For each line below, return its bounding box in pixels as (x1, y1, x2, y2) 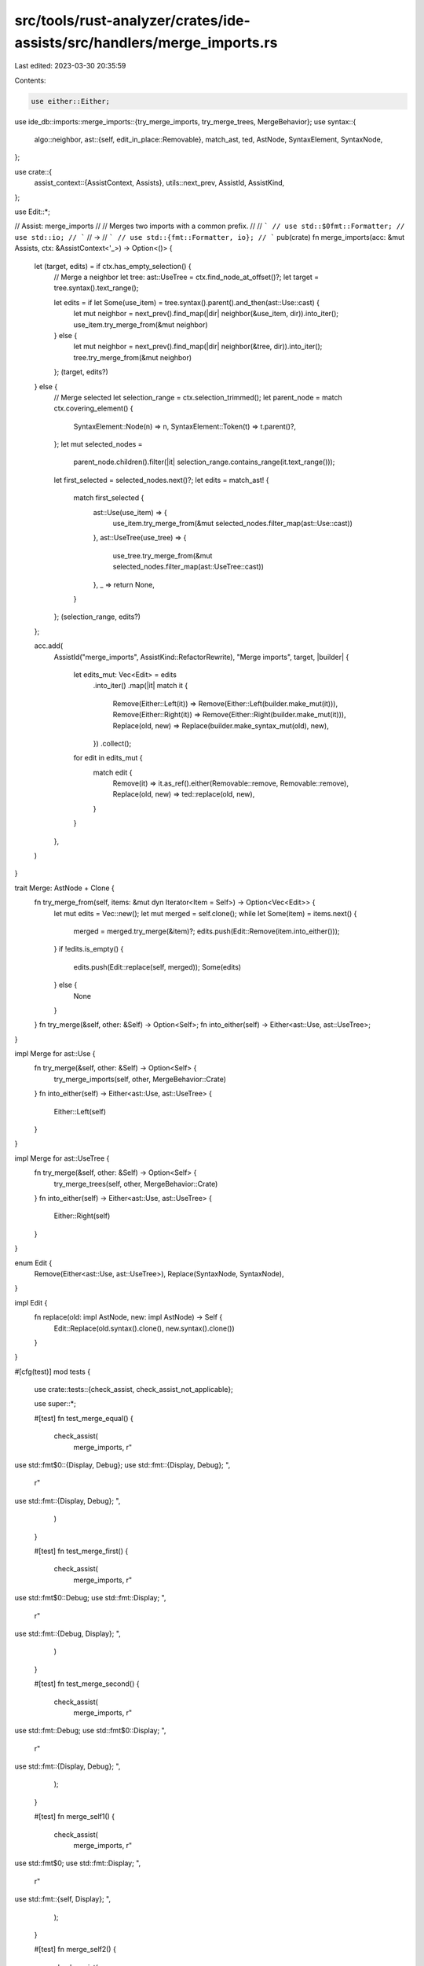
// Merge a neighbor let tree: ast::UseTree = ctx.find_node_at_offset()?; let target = (53, 272, 320, 282)
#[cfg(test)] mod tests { (14, 1367, 90, 1376)
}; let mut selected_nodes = (53, 440, 143, 449)
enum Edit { (14, 1258, 53, 1268)
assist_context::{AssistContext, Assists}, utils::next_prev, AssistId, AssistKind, (34, 178, 285, 188)
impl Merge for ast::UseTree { (14, 1153, 110, 1163)
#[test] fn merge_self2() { (34, 1945, 117, 1954)
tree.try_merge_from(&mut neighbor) (73, 352, 192, 362)
